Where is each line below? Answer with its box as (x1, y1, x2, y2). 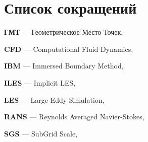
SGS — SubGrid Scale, (4, 128, 78, 138)
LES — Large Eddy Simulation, (4, 94, 105, 105)
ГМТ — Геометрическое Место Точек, (4, 27, 123, 37)
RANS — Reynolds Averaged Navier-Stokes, (4, 111, 144, 122)
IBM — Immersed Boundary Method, (4, 60, 124, 71)
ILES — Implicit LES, (4, 77, 76, 88)
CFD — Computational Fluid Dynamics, (4, 43, 133, 54)
